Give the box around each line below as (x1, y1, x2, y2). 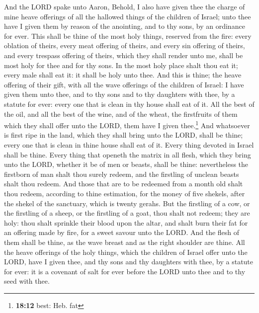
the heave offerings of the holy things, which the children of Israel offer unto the (4, 246, 248, 257)
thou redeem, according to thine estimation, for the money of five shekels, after (4, 188, 245, 198)
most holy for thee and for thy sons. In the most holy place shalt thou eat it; (4, 60, 238, 70)
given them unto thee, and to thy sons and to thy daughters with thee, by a (4, 89, 235, 99)
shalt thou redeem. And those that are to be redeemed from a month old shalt (4, 178, 243, 189)
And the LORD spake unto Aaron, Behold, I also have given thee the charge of (4, 1, 245, 11)
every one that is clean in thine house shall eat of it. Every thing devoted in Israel (4, 139, 254, 150)
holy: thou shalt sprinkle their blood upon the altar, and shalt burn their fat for (4, 217, 248, 228)
